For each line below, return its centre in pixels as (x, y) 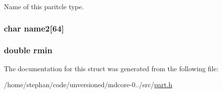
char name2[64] (34, 28)
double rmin (28, 50)
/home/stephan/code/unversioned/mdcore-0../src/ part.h (88, 85)
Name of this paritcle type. (44, 6)
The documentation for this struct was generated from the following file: (111, 68)
